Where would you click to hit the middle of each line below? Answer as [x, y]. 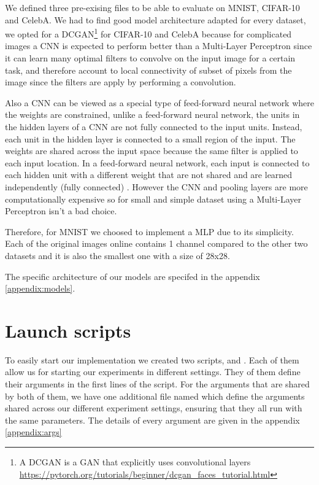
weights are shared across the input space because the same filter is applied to [152, 151]
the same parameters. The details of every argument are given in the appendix [152, 420]
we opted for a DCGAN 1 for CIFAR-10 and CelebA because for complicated [148, 33]
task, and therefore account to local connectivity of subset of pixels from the [148, 70]
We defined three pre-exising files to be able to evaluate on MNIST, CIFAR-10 [152, 7]
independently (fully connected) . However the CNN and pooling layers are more [156, 186]
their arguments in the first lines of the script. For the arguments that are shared [157, 384]
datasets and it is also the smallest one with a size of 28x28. [117, 255]
